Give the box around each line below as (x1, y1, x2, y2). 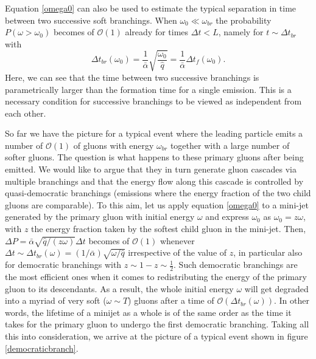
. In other (274, 294, 310, 307)
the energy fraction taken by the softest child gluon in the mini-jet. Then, (31, 222, 306, 235)
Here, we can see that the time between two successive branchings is (5, 70, 259, 83)
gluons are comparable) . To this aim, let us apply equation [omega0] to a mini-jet (5, 198, 309, 211)
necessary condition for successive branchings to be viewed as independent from (5, 95, 302, 108)
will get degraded (244, 282, 309, 295)
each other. (5, 106, 46, 119)
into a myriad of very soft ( (5, 294, 107, 307)
